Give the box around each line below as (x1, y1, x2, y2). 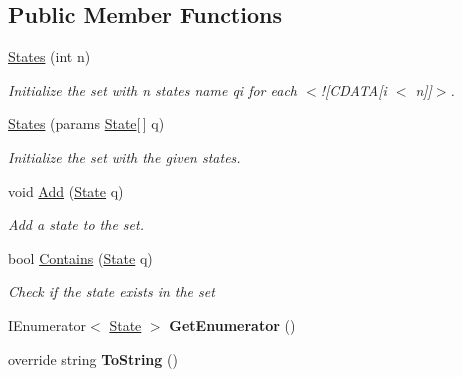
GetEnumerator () (169, 314, 296, 335)
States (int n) (8, 46, 91, 67)
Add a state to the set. (8, 214, 144, 235)
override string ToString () (8, 348, 178, 369)
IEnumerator (8, 314, 87, 335)
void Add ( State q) (8, 180, 124, 201)
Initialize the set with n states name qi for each (8, 79, 297, 100)
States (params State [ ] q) (8, 113, 165, 134)
